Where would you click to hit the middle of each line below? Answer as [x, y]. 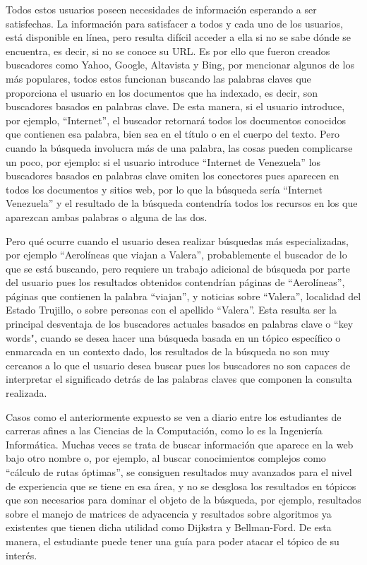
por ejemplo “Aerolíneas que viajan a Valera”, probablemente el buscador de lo [176, 255]
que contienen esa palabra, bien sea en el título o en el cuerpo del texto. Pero [173, 134]
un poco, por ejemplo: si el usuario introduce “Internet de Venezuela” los [163, 161]
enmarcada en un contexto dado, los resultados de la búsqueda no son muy [168, 351]
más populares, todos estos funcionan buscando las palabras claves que [158, 78]
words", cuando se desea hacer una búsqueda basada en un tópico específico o [173, 337]
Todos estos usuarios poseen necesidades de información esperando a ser [161, 9]
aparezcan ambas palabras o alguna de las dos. [107, 216]
